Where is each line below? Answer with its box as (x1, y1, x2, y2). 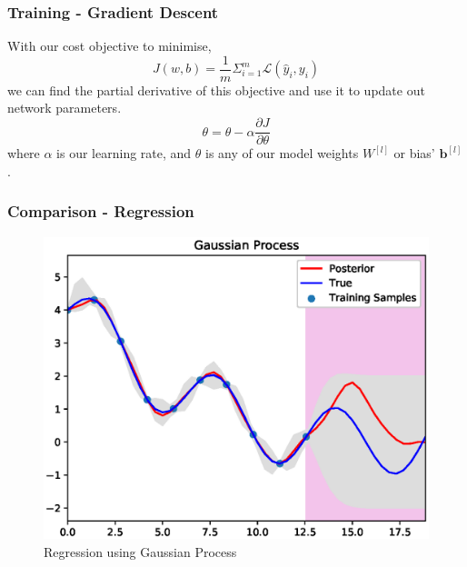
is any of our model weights (205, 144, 359, 163)
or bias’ (393, 144, 435, 163)
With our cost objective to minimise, (7, 36, 212, 55)
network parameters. (7, 98, 122, 117)
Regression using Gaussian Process (44, 542, 237, 562)
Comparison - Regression (7, 200, 194, 223)
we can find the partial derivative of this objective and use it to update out (7, 80, 425, 99)
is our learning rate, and (56, 144, 192, 163)
